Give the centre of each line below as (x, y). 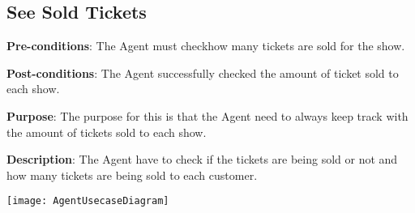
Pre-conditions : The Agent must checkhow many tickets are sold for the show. (206, 46)
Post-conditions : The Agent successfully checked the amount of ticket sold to (203, 72)
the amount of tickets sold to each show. (107, 132)
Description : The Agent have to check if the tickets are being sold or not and (202, 159)
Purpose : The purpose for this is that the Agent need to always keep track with (207, 115)
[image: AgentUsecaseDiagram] (88, 201)
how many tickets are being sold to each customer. (132, 175)
